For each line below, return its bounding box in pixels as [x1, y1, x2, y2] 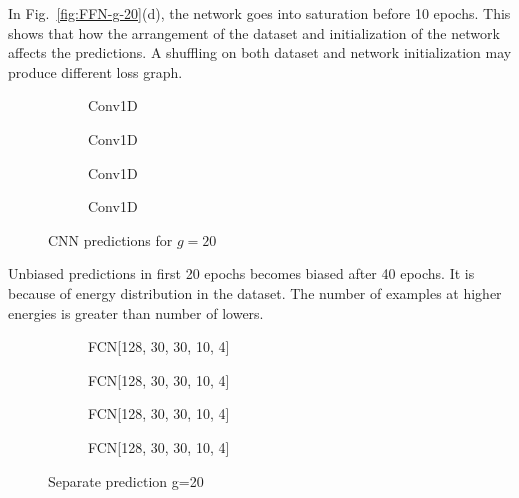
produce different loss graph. [8, 61, 183, 82]
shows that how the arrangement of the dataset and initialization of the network [8, 22, 500, 43]
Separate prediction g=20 [48, 470, 204, 491]
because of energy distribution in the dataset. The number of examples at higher [8, 282, 502, 303]
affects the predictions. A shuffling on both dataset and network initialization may [8, 42, 512, 63]
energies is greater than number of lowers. [8, 302, 264, 323]
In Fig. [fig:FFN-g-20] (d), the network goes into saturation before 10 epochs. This [8, 3, 511, 23]
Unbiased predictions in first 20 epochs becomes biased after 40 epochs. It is [8, 263, 475, 284]
